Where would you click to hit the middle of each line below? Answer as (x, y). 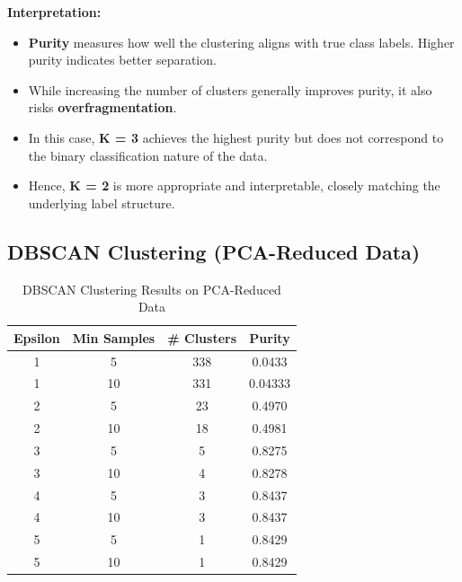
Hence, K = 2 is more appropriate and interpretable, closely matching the (234, 185)
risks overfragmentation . (102, 107)
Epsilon (37, 337)
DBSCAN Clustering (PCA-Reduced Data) (214, 251)
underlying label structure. (102, 203)
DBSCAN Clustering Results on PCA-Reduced (152, 289)
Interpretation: (54, 12)
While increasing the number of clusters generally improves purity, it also (230, 89)
